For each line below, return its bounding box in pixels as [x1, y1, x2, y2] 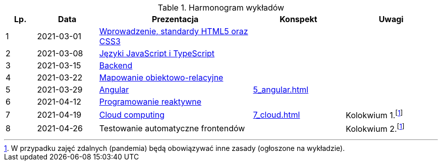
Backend [99, 60, 133, 70]
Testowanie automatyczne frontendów [99, 123, 245, 133]
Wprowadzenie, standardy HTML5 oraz [99, 26, 248, 36]
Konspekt [280, 14, 317, 24]
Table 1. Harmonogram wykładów [157, 3, 285, 13]
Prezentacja [151, 14, 199, 24]
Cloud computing [99, 109, 164, 120]
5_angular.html [253, 85, 309, 95]
